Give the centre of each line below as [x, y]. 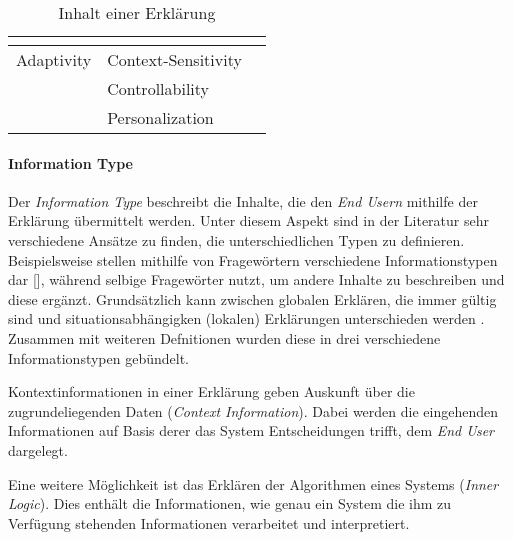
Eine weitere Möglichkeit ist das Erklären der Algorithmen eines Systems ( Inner [253, 483]
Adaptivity [54, 59]
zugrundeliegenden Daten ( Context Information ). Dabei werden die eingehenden [253, 410]
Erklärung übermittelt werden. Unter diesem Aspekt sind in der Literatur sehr [248, 220]
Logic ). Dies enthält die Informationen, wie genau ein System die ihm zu [230, 503]
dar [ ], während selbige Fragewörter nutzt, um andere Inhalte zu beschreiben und [256, 279]
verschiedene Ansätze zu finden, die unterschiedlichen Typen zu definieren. [236, 239]
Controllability [158, 88]
